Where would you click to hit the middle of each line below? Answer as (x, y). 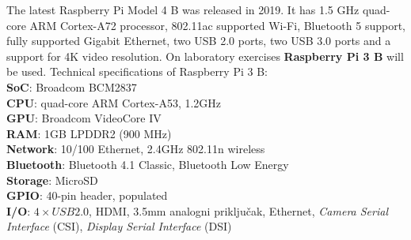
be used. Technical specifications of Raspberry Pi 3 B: (137, 71)
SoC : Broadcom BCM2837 (72, 86)
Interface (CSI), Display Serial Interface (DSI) (119, 226)
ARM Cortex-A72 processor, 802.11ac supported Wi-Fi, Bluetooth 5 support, (217, 25)
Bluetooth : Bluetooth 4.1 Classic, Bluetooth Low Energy (148, 164)
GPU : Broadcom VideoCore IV (84, 118)
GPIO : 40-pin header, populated (87, 195)
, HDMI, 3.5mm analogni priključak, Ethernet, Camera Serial (238, 210)
